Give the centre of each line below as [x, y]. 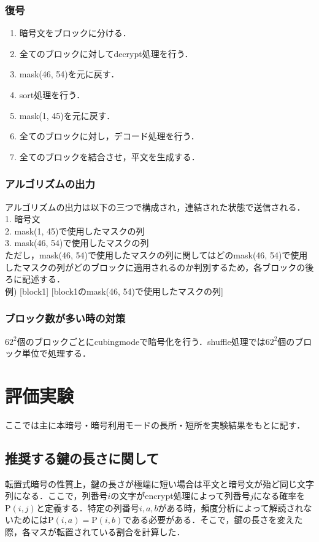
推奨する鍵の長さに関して [82, 458]
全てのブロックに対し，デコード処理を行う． [109, 136]
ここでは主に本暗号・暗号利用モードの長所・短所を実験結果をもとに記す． [155, 424]
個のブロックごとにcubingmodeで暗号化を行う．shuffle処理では [141, 341]
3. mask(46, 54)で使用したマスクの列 [77, 243]
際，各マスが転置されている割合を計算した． [95, 532]
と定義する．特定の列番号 [87, 507]
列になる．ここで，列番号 [56, 496]
